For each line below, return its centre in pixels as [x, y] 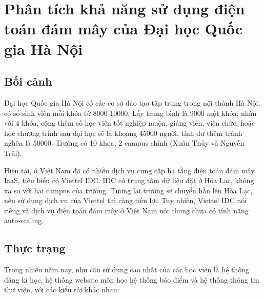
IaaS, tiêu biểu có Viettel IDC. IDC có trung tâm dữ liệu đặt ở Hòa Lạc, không [129, 180]
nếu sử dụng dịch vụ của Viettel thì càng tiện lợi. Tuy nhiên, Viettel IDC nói [126, 200]
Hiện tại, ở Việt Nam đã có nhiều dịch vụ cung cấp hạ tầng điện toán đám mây [129, 170]
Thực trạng [35, 248]
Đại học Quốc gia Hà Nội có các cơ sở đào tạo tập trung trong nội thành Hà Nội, [132, 102]
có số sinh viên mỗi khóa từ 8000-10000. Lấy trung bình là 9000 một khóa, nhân [130, 113]
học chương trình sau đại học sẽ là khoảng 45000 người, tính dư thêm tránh [123, 133]
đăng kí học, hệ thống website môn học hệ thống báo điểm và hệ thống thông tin [132, 279]
